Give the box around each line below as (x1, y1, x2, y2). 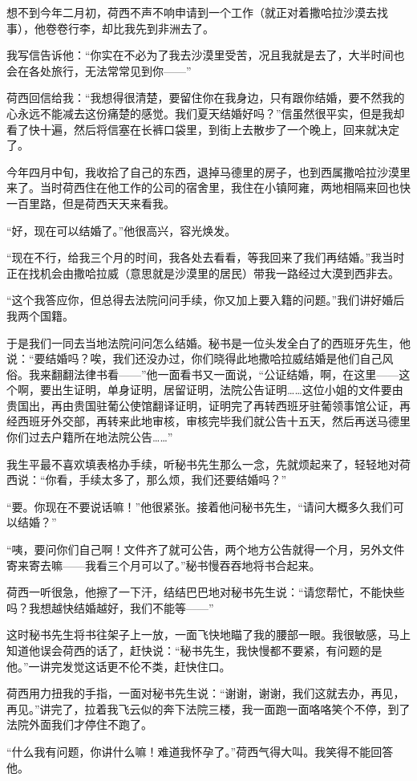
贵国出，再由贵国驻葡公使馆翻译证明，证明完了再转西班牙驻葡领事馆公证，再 (6, 397, 411, 413)
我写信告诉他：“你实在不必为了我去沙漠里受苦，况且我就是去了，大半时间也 (6, 47, 405, 63)
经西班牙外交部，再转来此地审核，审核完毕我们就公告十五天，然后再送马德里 (6, 413, 411, 429)
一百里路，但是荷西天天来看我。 (6, 194, 175, 211)
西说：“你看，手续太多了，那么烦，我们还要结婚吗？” (6, 471, 287, 488)
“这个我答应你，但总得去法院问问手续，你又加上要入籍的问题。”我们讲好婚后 (6, 291, 405, 308)
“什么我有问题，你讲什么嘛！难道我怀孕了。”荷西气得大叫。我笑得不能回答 (6, 742, 394, 759)
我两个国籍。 (6, 307, 74, 323)
